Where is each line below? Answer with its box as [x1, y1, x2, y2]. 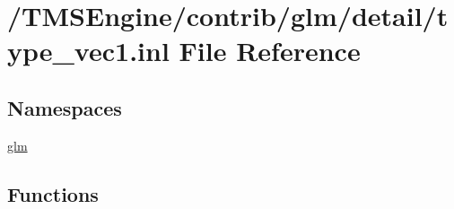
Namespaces [7, 93, 122, 121]
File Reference [179, 32, 361, 69]
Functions [7, 179, 99, 207]
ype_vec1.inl [7, 32, 170, 69]
